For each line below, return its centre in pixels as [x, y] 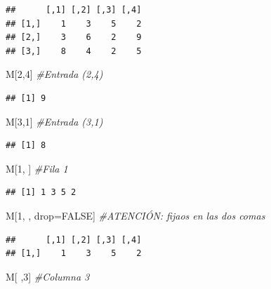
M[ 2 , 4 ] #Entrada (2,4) [54, 74]
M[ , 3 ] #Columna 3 [48, 276]
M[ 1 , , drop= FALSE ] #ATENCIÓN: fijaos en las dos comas [135, 215]
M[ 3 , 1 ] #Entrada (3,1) [54, 121]
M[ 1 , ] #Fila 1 [37, 168]
